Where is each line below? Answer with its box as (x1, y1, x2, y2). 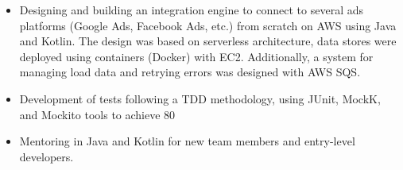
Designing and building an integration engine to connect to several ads (19, 2, 363, 17)
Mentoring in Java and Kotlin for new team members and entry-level (19, 133, 355, 149)
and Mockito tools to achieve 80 (19, 106, 176, 122)
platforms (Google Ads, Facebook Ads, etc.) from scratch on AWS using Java (19, 17, 397, 33)
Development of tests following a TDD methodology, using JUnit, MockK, (19, 90, 381, 106)
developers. (19, 148, 74, 164)
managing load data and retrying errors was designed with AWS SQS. (19, 64, 361, 80)
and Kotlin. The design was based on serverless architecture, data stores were (19, 33, 397, 49)
